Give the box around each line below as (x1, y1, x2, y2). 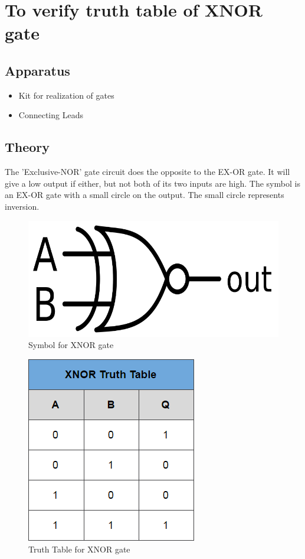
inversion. (5, 200, 40, 212)
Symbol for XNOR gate (28, 339, 114, 351)
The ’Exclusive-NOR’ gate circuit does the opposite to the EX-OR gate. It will (5, 165, 290, 178)
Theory (5, 138, 50, 156)
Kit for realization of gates (18, 89, 114, 101)
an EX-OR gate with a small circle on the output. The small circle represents (5, 188, 284, 201)
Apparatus (5, 61, 70, 79)
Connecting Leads (18, 109, 83, 121)
